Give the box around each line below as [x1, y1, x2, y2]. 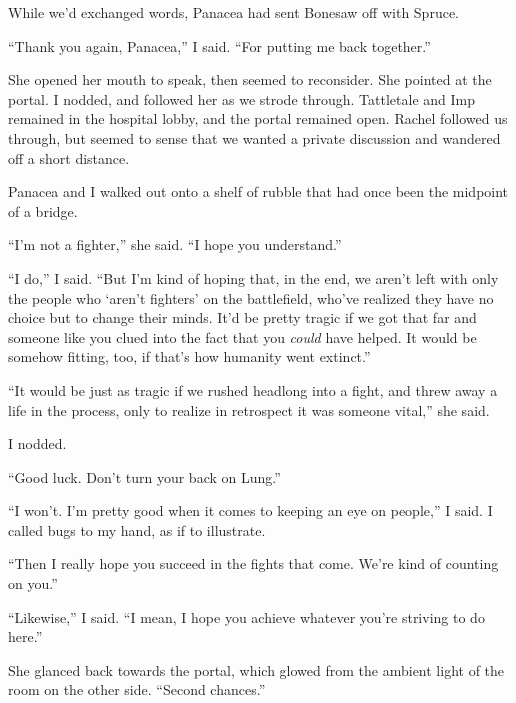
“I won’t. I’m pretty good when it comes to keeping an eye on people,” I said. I [8, 500, 493, 521]
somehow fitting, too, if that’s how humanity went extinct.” [8, 346, 371, 367]
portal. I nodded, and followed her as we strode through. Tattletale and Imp [8, 88, 476, 109]
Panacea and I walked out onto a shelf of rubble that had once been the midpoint [8, 181, 509, 202]
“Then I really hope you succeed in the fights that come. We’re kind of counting [8, 553, 499, 574]
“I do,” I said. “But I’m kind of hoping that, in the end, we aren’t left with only [8, 267, 499, 288]
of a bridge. [8, 200, 78, 221]
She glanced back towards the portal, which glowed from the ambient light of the [8, 659, 505, 680]
